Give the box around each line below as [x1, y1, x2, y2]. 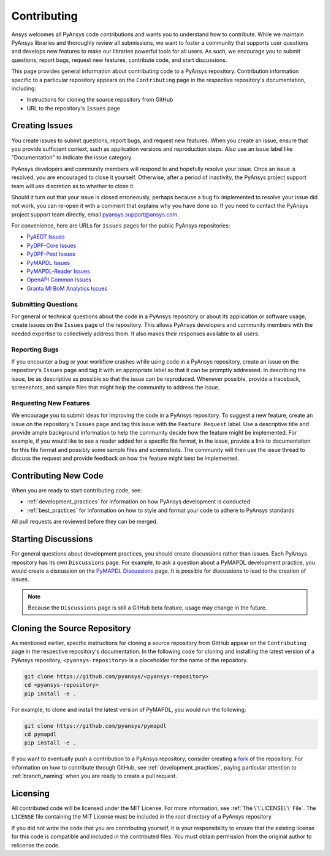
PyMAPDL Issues [26, 259, 70, 266]
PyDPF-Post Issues [26, 250, 76, 258]
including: [11, 85, 37, 92]
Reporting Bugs [11, 345, 59, 354]
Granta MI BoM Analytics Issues [26, 285, 107, 292]
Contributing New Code [11, 470, 104, 481]
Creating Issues [11, 120, 73, 131]
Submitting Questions [11, 300, 78, 308]
